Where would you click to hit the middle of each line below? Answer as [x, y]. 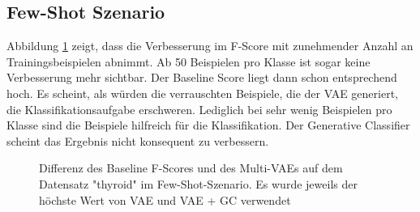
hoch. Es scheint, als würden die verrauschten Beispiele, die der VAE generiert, [203, 93]
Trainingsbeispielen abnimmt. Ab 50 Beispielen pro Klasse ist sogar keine [189, 61]
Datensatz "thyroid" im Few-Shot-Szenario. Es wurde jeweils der [198, 183]
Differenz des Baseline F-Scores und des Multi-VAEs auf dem [191, 168]
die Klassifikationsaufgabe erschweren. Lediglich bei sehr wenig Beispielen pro [199, 109]
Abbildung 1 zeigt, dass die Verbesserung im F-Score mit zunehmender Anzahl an [210, 46]
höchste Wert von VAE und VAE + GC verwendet [165, 199]
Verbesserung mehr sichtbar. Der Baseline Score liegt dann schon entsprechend [202, 77]
